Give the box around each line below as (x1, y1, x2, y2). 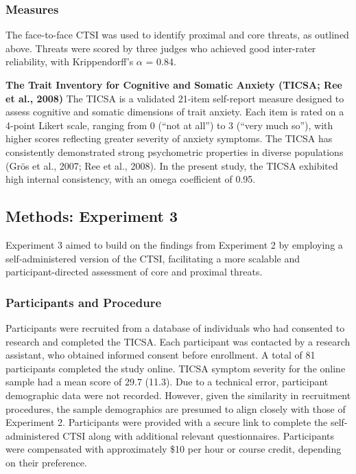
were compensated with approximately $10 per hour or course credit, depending (5, 442, 342, 456)
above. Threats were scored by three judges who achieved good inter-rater (5, 41, 316, 55)
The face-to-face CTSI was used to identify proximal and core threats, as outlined (5, 27, 349, 42)
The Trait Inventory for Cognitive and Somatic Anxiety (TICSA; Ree (5, 78, 342, 91)
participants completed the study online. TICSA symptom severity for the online (5, 361, 346, 375)
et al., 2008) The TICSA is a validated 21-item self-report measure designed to (5, 91, 344, 105)
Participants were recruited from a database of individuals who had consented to (5, 320, 345, 335)
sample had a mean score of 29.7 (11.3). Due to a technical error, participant (5, 374, 329, 389)
